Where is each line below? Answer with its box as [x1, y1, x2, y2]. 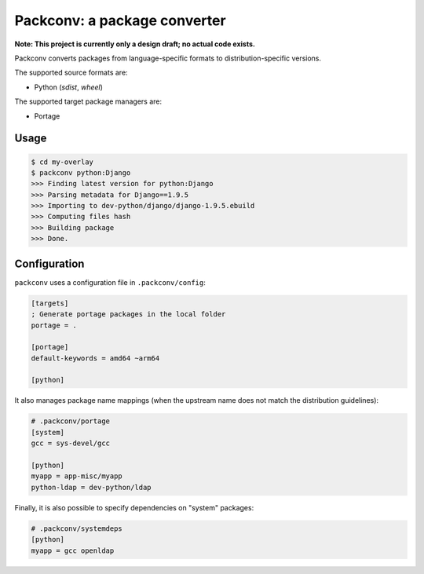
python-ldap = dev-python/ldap [31, 483, 152, 492]
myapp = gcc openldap [31, 546, 115, 555]
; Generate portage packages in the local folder [31, 310, 226, 319]
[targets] [31, 298, 69, 308]
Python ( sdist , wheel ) [34, 82, 104, 92]
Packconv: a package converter [14, 12, 227, 29]
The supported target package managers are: [14, 97, 163, 106]
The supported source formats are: [14, 68, 129, 78]
